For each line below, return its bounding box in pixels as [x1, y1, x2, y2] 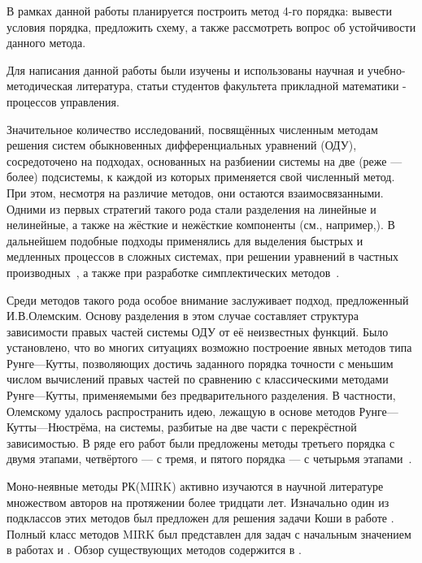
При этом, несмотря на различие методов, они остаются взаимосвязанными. [7, 184, 384, 201]
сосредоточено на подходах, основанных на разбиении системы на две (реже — [7, 152, 402, 169]
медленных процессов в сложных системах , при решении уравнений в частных [7, 248, 399, 265]
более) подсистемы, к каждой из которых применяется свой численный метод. [7, 168, 395, 185]
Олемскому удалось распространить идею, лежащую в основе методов [7, 402, 355, 419]
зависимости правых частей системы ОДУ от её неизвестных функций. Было [7, 323, 389, 340]
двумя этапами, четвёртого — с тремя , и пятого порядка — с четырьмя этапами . [7, 450, 412, 467]
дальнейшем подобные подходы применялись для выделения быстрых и [7, 232, 363, 249]
